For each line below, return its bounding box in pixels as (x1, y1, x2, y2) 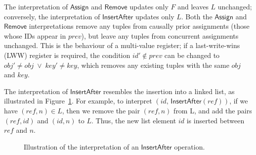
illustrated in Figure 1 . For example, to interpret (4, 96, 152, 106)
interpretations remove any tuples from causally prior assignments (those (29, 21, 250, 31)
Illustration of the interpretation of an (24, 141, 139, 152)
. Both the (181, 11, 213, 21)
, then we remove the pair (62, 105, 140, 115)
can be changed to (164, 50, 220, 60)
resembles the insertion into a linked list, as (103, 86, 235, 96)
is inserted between (186, 115, 245, 125)
